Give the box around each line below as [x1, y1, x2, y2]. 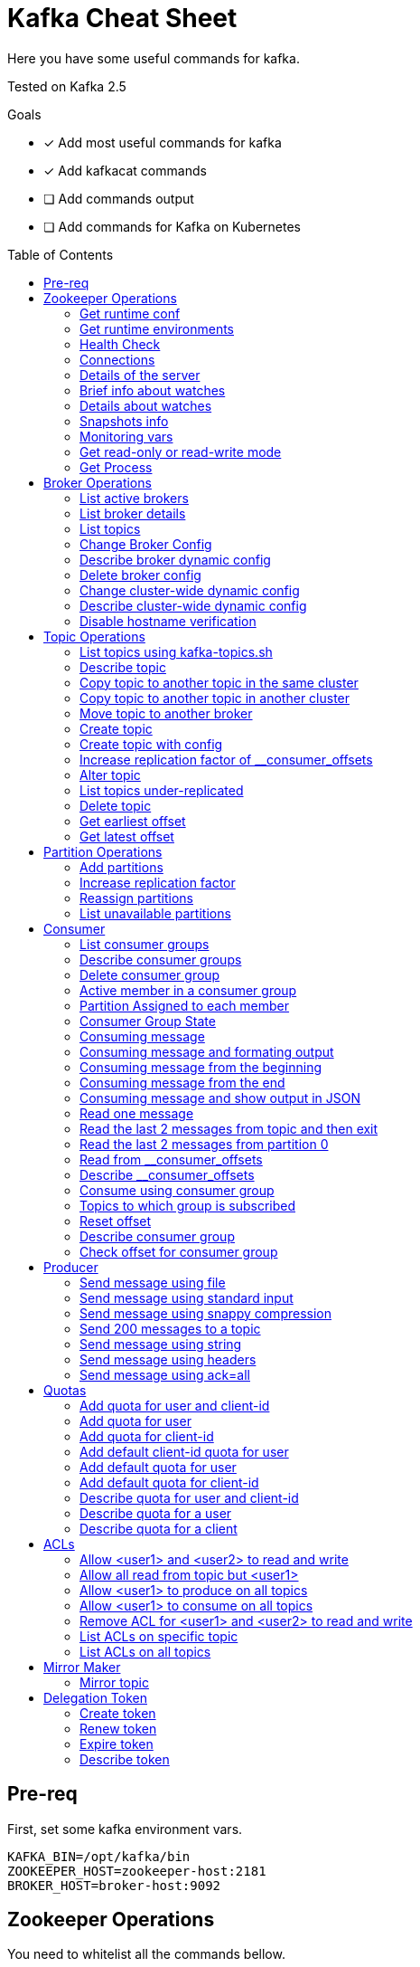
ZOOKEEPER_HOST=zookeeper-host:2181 [7, 1863, 266, 1878]
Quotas [43, 1382, 87, 1398]
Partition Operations [43, 843, 163, 860]
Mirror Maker [43, 1658, 121, 1675]
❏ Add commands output [43, 190, 194, 206]
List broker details [79, 505, 186, 521]
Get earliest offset [79, 812, 186, 829]
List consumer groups [79, 936, 210, 952]
